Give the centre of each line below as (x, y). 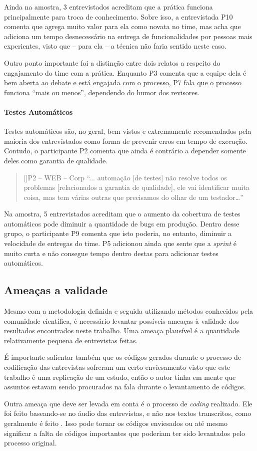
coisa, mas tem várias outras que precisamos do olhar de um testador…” (133, 197)
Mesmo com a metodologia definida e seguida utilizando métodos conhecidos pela (129, 311)
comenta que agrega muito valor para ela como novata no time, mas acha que (122, 26)
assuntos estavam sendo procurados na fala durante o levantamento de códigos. (125, 387)
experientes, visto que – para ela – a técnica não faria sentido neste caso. (115, 46)
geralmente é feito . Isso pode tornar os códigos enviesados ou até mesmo (116, 423)
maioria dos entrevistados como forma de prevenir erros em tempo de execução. (126, 141)
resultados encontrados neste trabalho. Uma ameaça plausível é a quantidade (122, 330)
